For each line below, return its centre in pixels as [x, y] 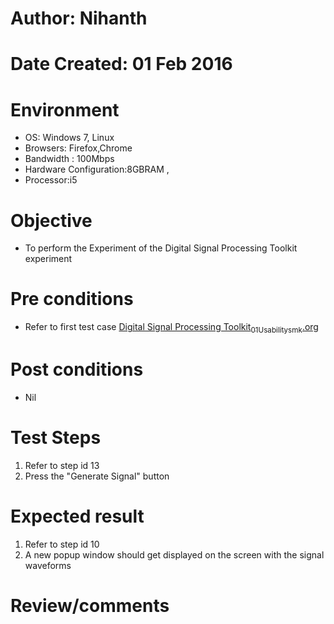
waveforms [48, 565]
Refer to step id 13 [62, 465]
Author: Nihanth [79, 18]
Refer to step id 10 [62, 544]
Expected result [77, 516]
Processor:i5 [51, 180]
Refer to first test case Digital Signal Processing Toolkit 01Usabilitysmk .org [171, 328]
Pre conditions [72, 299]
